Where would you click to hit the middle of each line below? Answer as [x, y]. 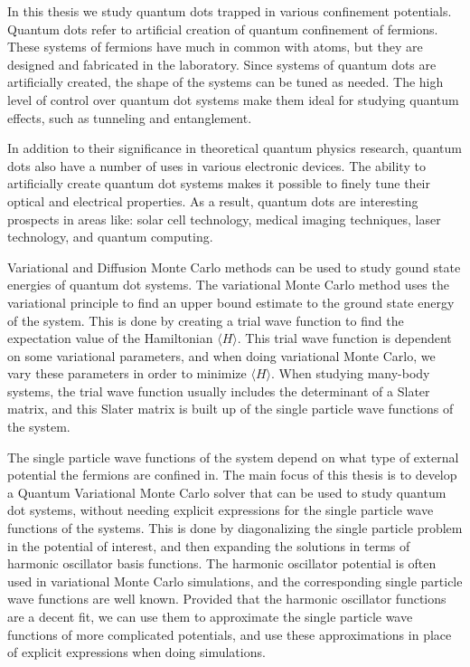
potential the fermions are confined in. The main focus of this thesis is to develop [232, 475]
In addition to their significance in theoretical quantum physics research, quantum [235, 148]
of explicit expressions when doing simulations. [136, 652]
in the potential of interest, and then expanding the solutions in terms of [209, 545]
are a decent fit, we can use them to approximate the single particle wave [210, 616]
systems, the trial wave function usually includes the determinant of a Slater [219, 391]
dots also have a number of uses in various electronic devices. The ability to [216, 165]
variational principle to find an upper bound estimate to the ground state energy [231, 302]
